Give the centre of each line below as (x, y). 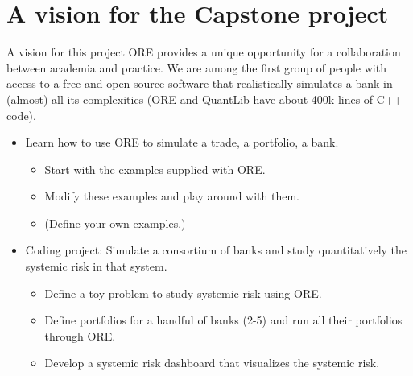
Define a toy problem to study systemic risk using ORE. (183, 293)
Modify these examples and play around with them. (172, 196)
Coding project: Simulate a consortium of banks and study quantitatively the (216, 250)
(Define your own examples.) (115, 223)
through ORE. (80, 335)
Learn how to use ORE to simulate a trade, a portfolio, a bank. (182, 142)
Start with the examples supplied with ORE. (155, 169)
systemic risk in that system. (96, 266)
